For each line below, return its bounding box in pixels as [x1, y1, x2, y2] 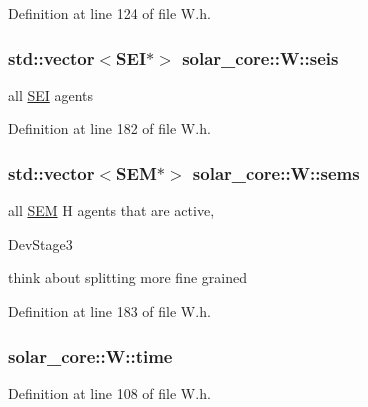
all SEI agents [8, 84, 94, 105]
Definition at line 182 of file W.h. [8, 118, 211, 139]
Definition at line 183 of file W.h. [8, 301, 211, 321]
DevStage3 [8, 233, 73, 254]
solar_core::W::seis [182, 45, 339, 70]
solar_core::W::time [8, 343, 173, 368]
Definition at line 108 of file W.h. [8, 382, 211, 403]
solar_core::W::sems [192, 160, 360, 185]
